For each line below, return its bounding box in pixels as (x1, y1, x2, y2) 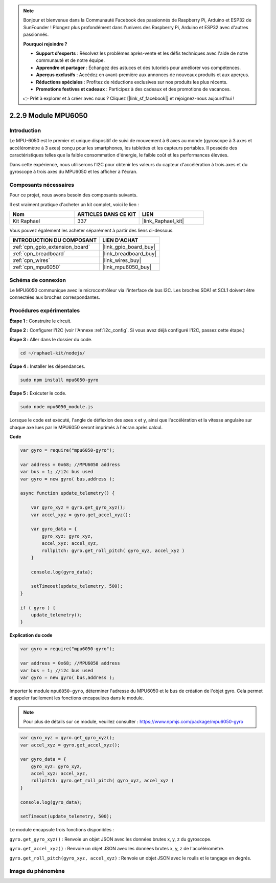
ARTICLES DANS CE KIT (77, 210, 136, 217)
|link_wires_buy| (102, 257, 142, 264)
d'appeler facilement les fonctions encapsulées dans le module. (9, 695, 144, 701)
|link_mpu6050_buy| (102, 263, 152, 271)
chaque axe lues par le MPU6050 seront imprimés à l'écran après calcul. (9, 424, 163, 430)
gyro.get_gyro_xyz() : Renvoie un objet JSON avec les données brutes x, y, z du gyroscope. (9, 836, 212, 842)
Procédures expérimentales (9, 307, 80, 314)
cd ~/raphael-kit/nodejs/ (20, 350, 85, 356)
